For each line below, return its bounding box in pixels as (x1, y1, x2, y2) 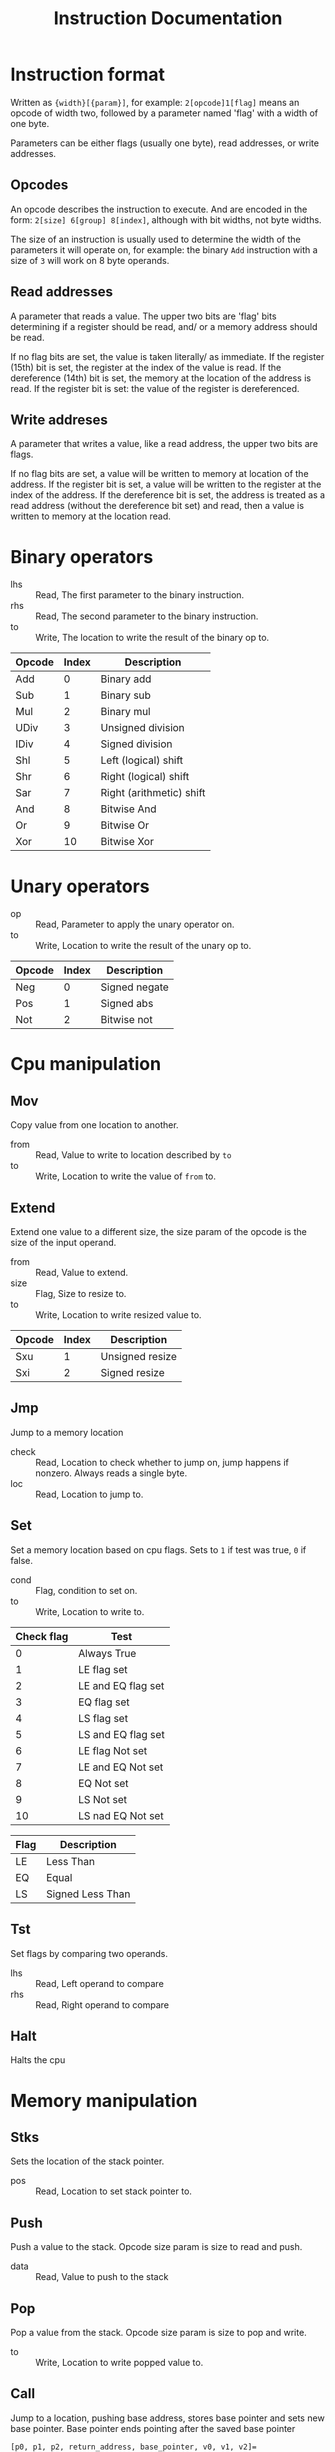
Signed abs (100, 997, 154, 1011)
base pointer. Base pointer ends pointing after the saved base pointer (10, 2422, 296, 2434)
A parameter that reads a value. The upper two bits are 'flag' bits (10, 310, 277, 322)
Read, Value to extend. (35, 1267, 129, 1279)
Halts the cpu (10, 2054, 66, 2066)
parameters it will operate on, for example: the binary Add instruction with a (10, 243, 318, 256)
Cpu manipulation (10, 1053, 162, 1076)
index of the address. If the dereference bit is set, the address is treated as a (10, 489, 326, 501)
